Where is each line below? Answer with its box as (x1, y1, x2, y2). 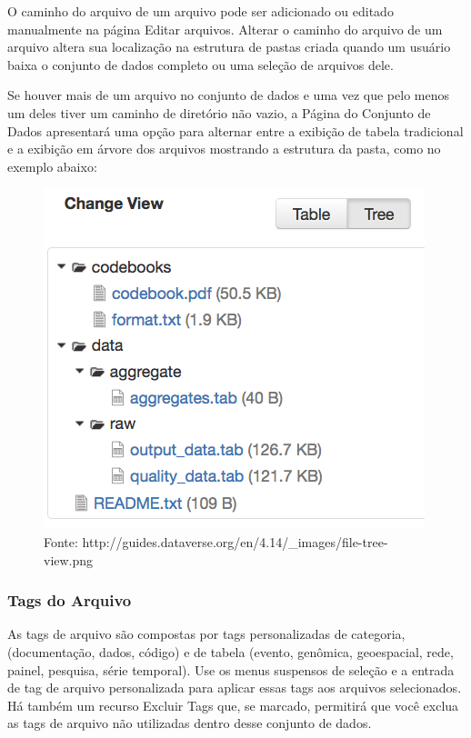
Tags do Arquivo (7, 589, 132, 612)
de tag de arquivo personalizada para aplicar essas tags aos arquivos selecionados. (7, 678, 462, 697)
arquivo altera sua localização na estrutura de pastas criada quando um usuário (7, 37, 451, 56)
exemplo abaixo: (7, 156, 97, 175)
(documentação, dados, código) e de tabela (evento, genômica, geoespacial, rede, (7, 642, 454, 661)
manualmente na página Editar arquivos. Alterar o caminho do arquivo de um (7, 19, 443, 38)
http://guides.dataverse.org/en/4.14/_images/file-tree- (82, 532, 388, 551)
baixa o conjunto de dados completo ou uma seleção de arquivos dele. (7, 55, 394, 74)
